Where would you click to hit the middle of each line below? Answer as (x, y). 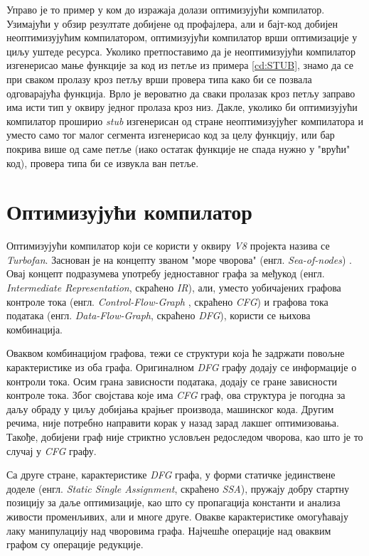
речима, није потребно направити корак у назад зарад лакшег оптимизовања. (173, 423)
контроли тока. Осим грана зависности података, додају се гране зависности (172, 381)
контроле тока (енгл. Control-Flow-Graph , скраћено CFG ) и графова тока (167, 301)
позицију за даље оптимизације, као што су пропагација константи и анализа (173, 502)
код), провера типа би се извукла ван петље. (103, 162)
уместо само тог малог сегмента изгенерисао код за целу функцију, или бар (171, 135)
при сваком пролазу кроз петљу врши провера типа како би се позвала (159, 79)
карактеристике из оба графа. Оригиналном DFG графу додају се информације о (182, 367)
